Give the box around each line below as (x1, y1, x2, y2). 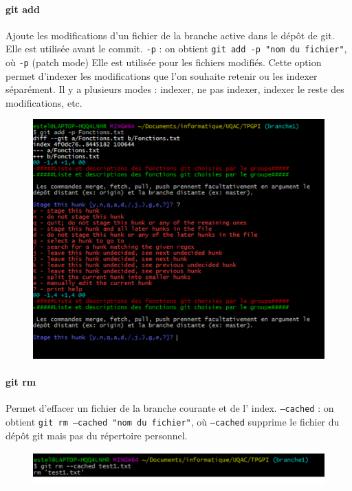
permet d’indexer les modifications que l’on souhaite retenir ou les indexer (5, 68, 318, 83)
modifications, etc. (5, 95, 82, 109)
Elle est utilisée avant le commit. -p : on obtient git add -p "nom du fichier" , (5, 41, 347, 56)
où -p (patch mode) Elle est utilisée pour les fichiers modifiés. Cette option (5, 55, 322, 70)
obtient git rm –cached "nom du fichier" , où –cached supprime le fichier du (5, 414, 340, 428)
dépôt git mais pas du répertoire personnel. (5, 428, 188, 442)
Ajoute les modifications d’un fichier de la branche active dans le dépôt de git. (5, 28, 335, 42)
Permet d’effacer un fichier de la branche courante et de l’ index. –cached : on (5, 401, 334, 415)
